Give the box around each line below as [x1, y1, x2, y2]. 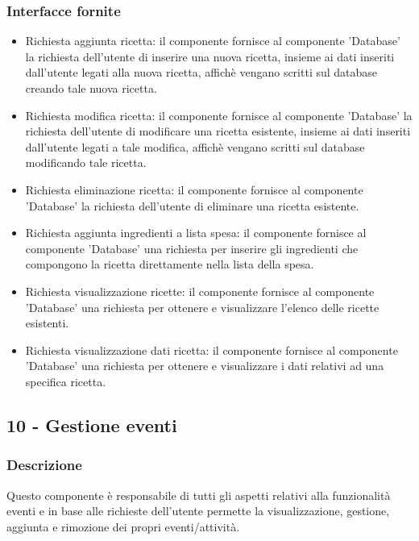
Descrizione [6, 455, 82, 475]
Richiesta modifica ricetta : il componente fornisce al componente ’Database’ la [25, 106, 413, 123]
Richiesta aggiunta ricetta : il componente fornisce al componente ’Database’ [25, 32, 400, 49]
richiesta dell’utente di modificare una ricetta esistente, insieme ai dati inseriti [25, 123, 411, 139]
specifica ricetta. [25, 372, 106, 389]
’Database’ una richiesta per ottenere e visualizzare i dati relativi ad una [25, 357, 384, 374]
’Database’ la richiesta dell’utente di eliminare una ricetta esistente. [25, 197, 359, 214]
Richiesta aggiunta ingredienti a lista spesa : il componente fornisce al [25, 224, 367, 241]
